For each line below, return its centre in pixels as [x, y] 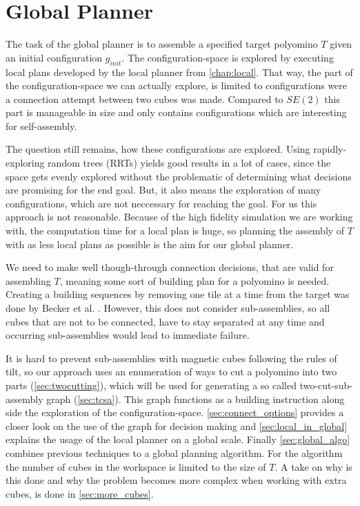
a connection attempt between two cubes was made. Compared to [144, 99]
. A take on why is [313, 466]
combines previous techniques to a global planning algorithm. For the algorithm [174, 452]
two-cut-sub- [326, 385]
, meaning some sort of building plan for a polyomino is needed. [194, 280]
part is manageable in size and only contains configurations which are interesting [176, 112]
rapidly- [330, 149]
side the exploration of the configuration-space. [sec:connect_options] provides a [175, 412]
